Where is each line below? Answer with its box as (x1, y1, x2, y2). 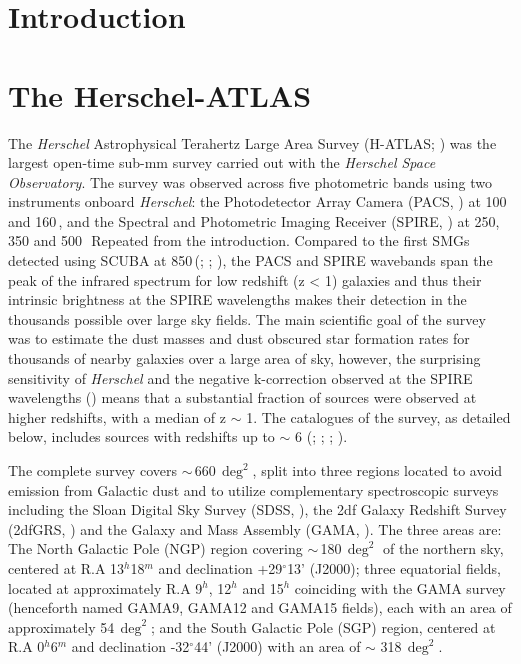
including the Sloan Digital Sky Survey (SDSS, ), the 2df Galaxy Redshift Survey (8, 499, 507, 520)
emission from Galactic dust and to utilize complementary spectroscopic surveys (8, 479, 499, 500)
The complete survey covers (8, 460, 177, 480)
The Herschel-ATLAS (8, 74, 312, 115)
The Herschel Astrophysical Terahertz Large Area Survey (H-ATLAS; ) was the (8, 132, 497, 153)
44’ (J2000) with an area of (194, 636, 361, 657)
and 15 (242, 577, 284, 598)
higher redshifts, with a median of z (8, 406, 227, 427)
